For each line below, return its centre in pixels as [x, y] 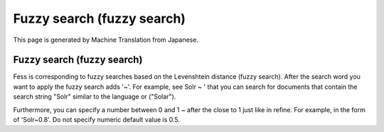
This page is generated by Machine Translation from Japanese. [106, 40]
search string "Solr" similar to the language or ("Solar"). [95, 97]
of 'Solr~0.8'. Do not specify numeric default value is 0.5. [97, 120]
